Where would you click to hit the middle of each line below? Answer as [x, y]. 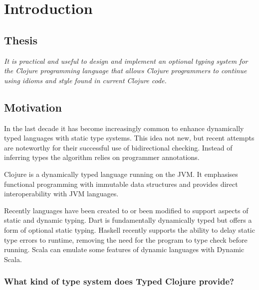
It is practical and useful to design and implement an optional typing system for [126, 61]
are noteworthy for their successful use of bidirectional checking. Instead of [118, 147]
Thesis [21, 40]
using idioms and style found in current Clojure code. [85, 80]
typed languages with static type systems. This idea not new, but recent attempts [129, 138]
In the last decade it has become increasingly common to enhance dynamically [124, 128]
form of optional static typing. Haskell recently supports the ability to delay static [129, 229]
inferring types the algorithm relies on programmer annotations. [102, 157]
